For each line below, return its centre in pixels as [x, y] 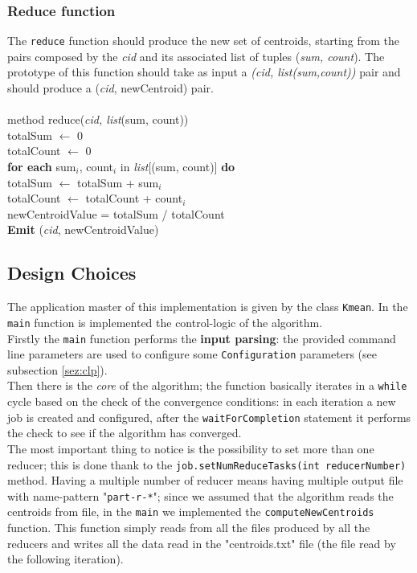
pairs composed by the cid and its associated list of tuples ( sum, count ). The [196, 56]
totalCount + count [134, 198]
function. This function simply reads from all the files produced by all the [189, 528]
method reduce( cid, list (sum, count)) [98, 119]
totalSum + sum [118, 182]
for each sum [42, 167]
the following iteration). [65, 559]
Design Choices [72, 273]
